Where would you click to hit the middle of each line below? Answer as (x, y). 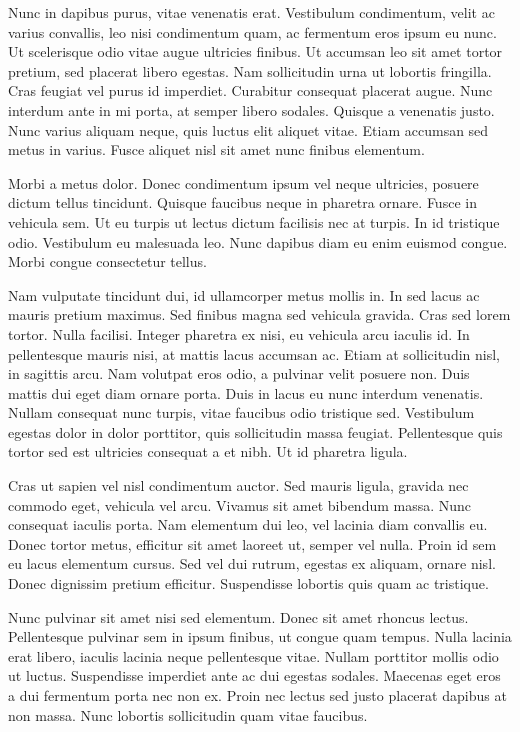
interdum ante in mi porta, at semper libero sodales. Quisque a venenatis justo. (251, 109)
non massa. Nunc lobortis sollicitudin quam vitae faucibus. (188, 714)
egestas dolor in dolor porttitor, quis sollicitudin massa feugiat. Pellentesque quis (255, 431)
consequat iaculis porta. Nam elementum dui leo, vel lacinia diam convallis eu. (248, 524)
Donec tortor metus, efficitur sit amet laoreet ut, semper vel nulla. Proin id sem (252, 543)
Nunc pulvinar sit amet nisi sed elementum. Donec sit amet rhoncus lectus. (238, 616)
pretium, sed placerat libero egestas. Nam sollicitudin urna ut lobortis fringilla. (250, 70)
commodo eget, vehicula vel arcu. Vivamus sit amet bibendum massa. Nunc (240, 504)
